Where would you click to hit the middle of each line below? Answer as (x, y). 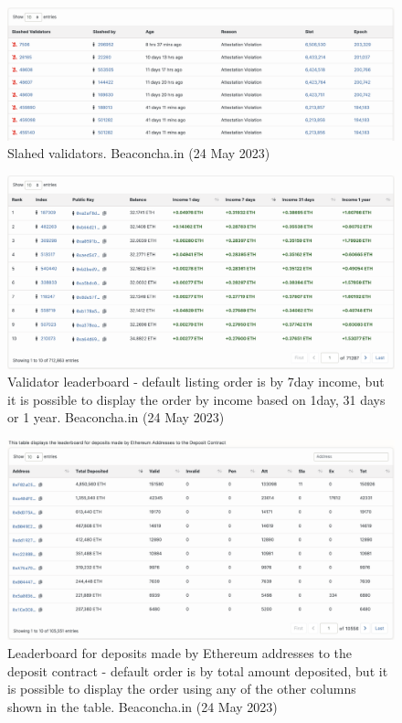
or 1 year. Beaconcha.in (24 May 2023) (116, 417)
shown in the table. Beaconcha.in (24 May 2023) (143, 706)
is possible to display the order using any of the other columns (182, 689)
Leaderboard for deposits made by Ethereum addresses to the (180, 652)
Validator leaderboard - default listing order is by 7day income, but (196, 382)
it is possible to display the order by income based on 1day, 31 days (196, 399)
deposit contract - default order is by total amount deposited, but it (198, 670)
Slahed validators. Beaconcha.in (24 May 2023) (139, 153)
